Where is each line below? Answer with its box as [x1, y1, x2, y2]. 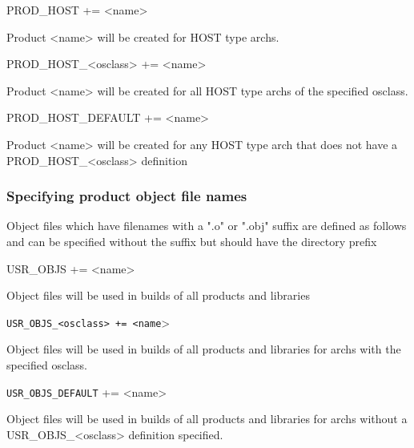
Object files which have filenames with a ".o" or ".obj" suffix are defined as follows [6, 217, 407, 234]
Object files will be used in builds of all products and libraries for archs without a [6, 410, 408, 427]
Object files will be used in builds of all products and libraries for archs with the [6, 341, 401, 357]
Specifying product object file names [6, 186, 247, 206]
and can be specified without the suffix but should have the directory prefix [6, 232, 377, 249]
